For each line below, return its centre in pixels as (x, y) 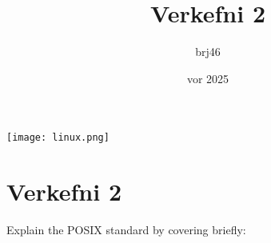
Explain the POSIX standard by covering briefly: (126, 230)
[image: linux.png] (58, 138)
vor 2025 (208, 78)
